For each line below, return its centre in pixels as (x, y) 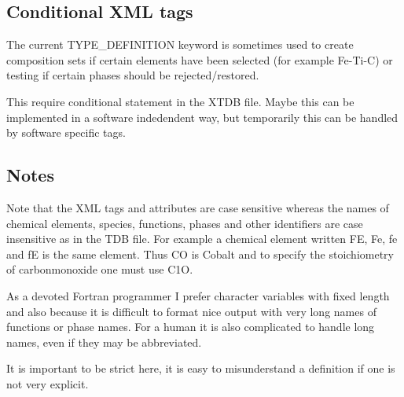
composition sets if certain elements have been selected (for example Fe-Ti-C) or (200, 59)
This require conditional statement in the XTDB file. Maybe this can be (180, 101)
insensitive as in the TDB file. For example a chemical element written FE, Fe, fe (202, 239)
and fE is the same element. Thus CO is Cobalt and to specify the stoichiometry (200, 254)
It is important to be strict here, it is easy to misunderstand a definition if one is (201, 368)
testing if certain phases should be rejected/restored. (133, 75)
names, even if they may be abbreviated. (104, 342)
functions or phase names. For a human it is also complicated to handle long (191, 327)
